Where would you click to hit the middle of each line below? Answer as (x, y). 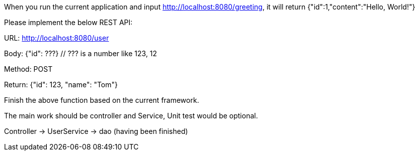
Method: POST (28, 69)
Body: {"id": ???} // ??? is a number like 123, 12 (81, 53)
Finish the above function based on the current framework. (102, 100)
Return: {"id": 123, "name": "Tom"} (61, 85)
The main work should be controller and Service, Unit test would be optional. (131, 116)
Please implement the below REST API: (68, 22)
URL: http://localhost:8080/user (57, 38)
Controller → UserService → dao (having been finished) (96, 131)
